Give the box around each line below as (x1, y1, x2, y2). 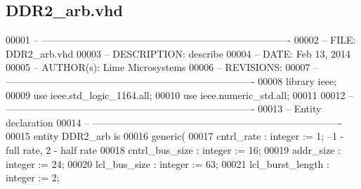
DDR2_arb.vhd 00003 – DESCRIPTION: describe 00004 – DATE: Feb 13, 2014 (6, 46, 350, 60)
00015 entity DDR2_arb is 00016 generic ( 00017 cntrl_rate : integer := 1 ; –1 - (6, 129, 344, 143)
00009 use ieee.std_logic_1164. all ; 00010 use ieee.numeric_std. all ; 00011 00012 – (6, 87, 354, 102)
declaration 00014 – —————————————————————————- (6, 115, 342, 129)
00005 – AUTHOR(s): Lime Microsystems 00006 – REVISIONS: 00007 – (6, 60, 319, 74)
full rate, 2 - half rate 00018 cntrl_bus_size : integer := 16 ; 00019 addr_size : (6, 142, 341, 157)
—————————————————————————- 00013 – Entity (6, 101, 322, 116)
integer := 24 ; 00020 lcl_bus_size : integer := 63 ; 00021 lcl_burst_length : (6, 156, 329, 171)
